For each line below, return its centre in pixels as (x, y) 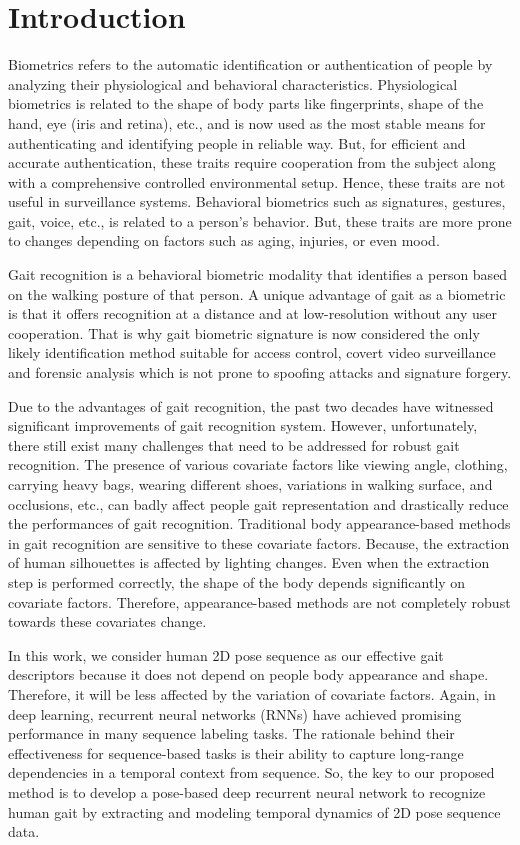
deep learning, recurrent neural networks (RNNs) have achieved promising (235, 713)
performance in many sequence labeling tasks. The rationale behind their (231, 733)
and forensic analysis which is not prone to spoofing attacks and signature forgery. (260, 372)
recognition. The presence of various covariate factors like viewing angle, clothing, (258, 464)
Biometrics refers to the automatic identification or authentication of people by (250, 64)
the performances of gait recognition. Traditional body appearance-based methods (259, 523)
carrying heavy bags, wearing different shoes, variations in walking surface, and (250, 484)
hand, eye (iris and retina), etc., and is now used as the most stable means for (247, 122)
